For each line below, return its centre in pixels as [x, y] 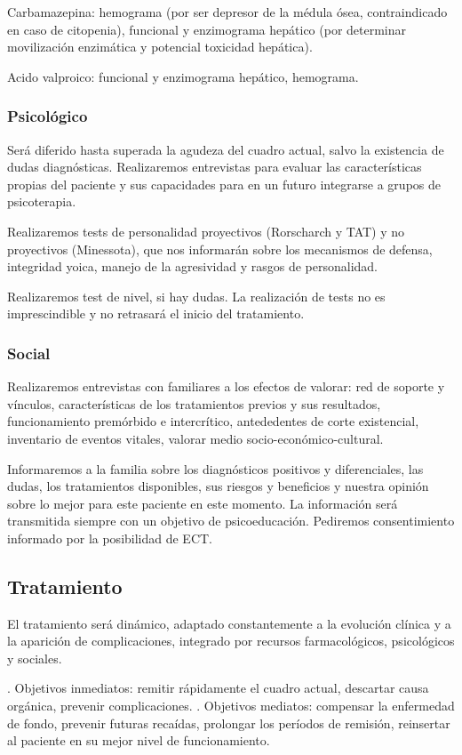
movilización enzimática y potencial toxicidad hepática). [160, 47]
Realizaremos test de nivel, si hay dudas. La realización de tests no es [196, 296]
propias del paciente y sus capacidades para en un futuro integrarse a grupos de [224, 184]
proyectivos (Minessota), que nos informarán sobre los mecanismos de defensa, [220, 249]
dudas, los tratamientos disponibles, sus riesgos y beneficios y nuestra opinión [218, 486]
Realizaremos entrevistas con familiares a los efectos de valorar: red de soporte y [226, 386]
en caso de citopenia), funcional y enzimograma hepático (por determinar [207, 29]
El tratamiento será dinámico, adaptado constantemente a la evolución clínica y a [229, 623]
